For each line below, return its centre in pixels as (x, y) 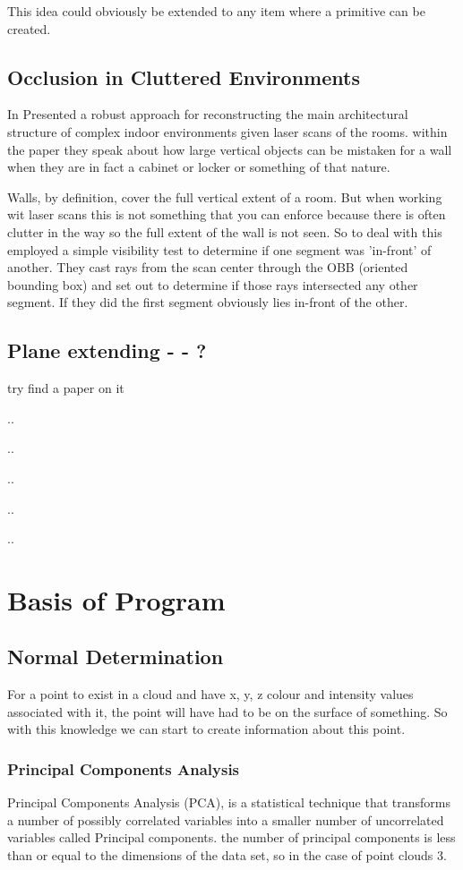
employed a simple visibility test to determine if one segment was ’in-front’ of (219, 249)
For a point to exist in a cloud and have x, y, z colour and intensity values (210, 694)
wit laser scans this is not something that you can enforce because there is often (227, 214)
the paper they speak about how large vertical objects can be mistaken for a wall (230, 149)
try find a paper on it (66, 388)
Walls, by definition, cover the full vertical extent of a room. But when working (225, 196)
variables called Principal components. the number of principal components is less (231, 837)
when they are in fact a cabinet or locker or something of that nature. (199, 167)
